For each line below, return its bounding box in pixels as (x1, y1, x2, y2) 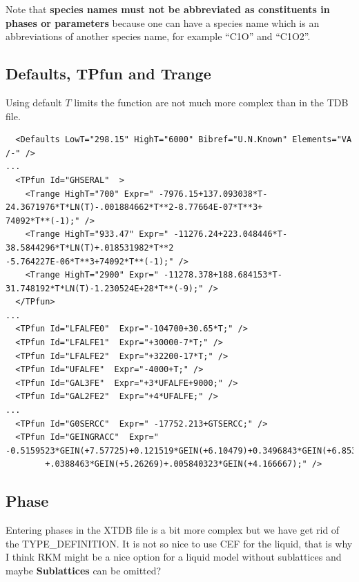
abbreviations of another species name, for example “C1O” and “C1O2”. (6, 29, 311, 43)
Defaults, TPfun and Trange (6, 63, 211, 84)
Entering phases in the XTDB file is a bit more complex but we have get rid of (6, 523, 340, 537)
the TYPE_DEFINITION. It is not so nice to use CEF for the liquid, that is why (6, 536, 353, 550)
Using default (6, 95, 62, 109)
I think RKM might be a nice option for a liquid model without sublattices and (6, 550, 342, 564)
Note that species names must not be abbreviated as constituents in (6, 2, 330, 16)
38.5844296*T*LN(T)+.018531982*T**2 (6, 242, 174, 253)
